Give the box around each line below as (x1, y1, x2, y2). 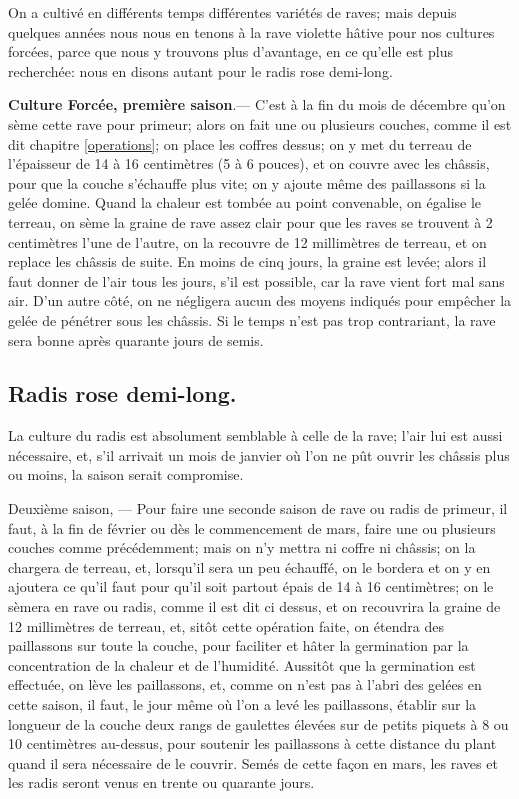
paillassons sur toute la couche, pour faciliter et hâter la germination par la (8, 635, 469, 656)
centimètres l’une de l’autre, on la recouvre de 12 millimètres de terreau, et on (8, 231, 487, 252)
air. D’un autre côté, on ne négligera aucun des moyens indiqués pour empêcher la (8, 290, 512, 311)
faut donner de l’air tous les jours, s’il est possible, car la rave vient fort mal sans (8, 270, 505, 291)
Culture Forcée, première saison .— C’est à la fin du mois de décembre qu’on (8, 94, 506, 115)
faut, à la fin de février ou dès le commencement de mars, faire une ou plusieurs (8, 517, 496, 538)
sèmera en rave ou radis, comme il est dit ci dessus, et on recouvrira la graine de (8, 596, 501, 617)
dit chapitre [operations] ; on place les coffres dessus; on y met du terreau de (8, 133, 472, 154)
